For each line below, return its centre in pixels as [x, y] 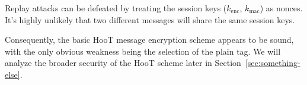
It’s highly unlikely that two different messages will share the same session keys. [150, 19]
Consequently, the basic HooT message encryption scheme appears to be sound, [149, 40]
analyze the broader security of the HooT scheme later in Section [123, 63]
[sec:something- [273, 63]
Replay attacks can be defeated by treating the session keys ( [116, 8]
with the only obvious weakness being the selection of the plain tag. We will [143, 51]
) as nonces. [281, 8]
